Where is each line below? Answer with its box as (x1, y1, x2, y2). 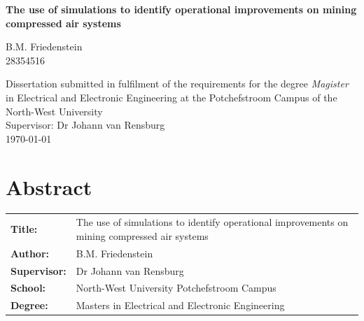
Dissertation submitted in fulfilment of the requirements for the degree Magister (6, 76, 349, 91)
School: (10, 280, 46, 295)
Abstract (6, 172, 92, 201)
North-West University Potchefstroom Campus (76, 280, 276, 295)
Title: (10, 222, 38, 236)
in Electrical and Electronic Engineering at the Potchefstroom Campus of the (6, 90, 337, 104)
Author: (10, 245, 50, 260)
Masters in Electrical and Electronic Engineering (76, 298, 285, 313)
